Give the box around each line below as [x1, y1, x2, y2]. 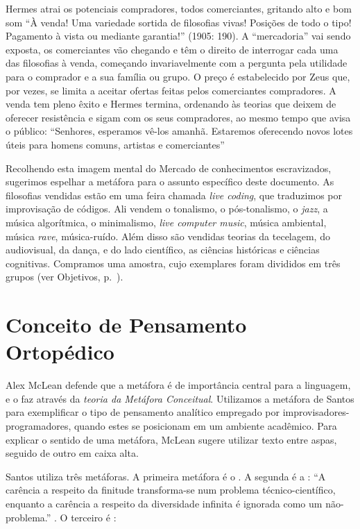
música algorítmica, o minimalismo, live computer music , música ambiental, [6, 215, 327, 229]
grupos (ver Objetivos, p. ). [6, 269, 123, 284]
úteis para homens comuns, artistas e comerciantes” [6, 137, 225, 151]
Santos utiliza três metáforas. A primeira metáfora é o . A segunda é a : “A [6, 469, 326, 483]
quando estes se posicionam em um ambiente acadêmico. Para [74, 418, 337, 433]
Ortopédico [6, 337, 114, 366]
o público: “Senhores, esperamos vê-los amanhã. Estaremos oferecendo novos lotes [6, 124, 353, 138]
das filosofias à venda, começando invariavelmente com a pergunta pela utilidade [6, 56, 348, 70]
